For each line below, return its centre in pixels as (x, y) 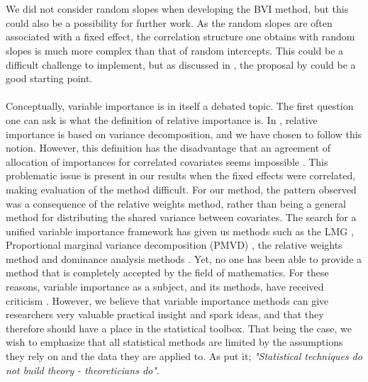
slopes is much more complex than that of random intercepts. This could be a (175, 50)
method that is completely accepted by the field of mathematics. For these (167, 273)
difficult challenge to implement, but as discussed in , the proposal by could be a (181, 64)
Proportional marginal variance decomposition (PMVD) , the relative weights (174, 245)
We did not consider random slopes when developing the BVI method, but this (177, 9)
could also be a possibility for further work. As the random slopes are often (169, 22)
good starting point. (49, 78)
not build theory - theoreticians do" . (83, 370)
